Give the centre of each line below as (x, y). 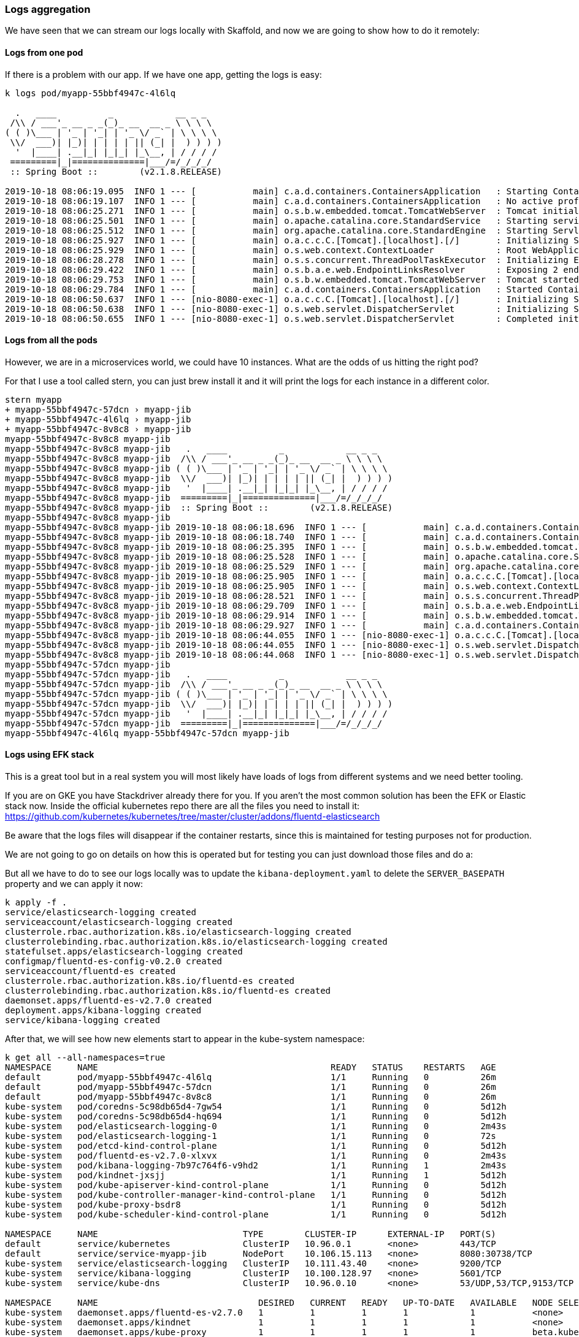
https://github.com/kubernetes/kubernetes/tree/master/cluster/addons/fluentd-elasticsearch (193, 817)
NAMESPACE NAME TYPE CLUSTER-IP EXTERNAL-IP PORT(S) (251, 1234)
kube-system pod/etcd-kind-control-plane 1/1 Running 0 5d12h (256, 1146)
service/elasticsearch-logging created (101, 912)
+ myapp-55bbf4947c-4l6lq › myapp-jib (98, 419)
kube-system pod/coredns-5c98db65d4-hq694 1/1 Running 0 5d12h (256, 1117)
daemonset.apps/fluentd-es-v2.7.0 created (109, 1001)
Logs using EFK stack (50, 755)
